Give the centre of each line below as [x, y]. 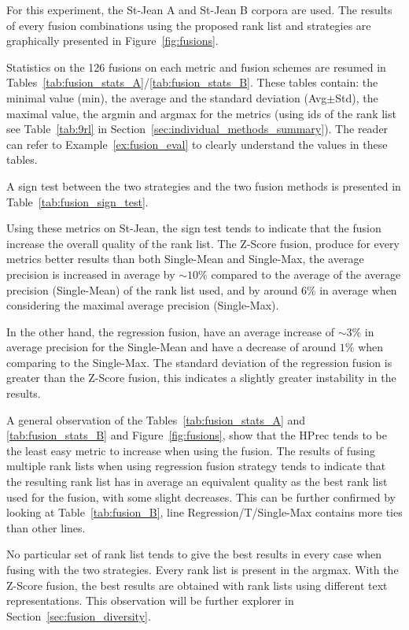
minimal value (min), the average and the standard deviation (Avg [167, 97]
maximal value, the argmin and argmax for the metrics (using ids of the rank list [201, 113]
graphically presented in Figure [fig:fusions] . [112, 41]
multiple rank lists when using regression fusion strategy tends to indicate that [196, 466]
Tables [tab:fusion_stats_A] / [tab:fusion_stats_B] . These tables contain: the [192, 82]
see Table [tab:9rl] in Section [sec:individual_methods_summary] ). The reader [197, 129]
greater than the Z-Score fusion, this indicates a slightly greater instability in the [201, 378]
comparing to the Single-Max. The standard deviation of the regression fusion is [199, 362]
